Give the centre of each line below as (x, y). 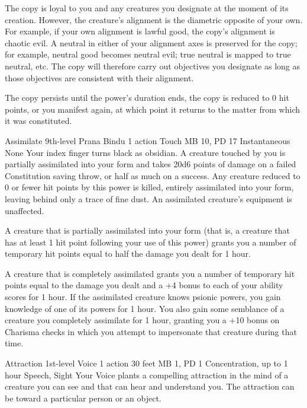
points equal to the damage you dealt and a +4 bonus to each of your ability (144, 285)
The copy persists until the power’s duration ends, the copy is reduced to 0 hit (147, 98)
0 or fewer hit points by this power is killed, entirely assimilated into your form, (149, 187)
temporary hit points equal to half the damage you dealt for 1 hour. (128, 254)
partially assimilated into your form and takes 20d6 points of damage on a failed (151, 164)
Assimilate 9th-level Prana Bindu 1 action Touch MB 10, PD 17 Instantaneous (148, 140)
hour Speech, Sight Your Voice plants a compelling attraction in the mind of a (147, 374)
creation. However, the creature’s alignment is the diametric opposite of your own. (154, 19)
